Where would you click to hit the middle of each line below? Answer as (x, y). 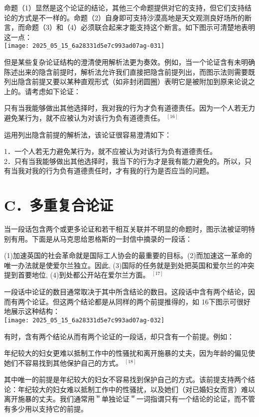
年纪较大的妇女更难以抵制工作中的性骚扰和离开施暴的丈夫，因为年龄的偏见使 (129, 353)
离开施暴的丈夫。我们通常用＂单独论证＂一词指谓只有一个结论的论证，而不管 (129, 399)
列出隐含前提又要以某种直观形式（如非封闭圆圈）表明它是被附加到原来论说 (126, 81)
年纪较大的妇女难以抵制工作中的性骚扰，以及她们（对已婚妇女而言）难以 (136, 389)
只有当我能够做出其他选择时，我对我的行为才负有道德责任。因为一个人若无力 (129, 108)
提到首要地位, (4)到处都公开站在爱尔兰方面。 (77, 275)
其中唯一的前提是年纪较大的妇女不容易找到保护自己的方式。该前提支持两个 (126, 379)
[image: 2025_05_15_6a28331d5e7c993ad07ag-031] (84, 46)
